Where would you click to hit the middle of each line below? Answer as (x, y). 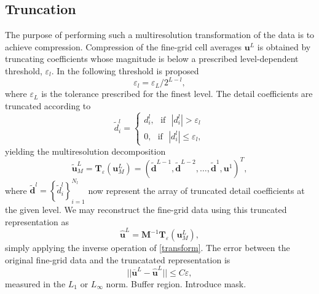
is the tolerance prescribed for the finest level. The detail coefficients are (177, 94)
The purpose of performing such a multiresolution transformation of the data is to (160, 35)
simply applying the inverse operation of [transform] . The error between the (148, 248)
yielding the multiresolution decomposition (85, 151)
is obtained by (284, 46)
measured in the (35, 284)
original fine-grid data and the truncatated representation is (118, 259)
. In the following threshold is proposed (125, 70)
